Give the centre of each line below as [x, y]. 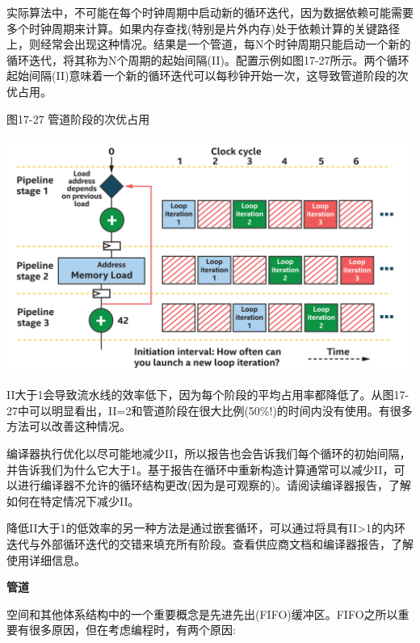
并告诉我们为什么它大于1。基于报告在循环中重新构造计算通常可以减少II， [200, 469]
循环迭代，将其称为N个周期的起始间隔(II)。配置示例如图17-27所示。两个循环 [208, 59]
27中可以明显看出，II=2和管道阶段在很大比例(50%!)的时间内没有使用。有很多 [210, 410]
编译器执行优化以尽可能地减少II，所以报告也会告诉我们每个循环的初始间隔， [209, 453]
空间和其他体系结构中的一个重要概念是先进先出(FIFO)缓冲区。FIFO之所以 [202, 614]
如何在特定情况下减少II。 [73, 500]
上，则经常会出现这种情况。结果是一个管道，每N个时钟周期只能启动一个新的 [209, 44]
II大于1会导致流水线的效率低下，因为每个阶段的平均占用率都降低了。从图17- [208, 395]
